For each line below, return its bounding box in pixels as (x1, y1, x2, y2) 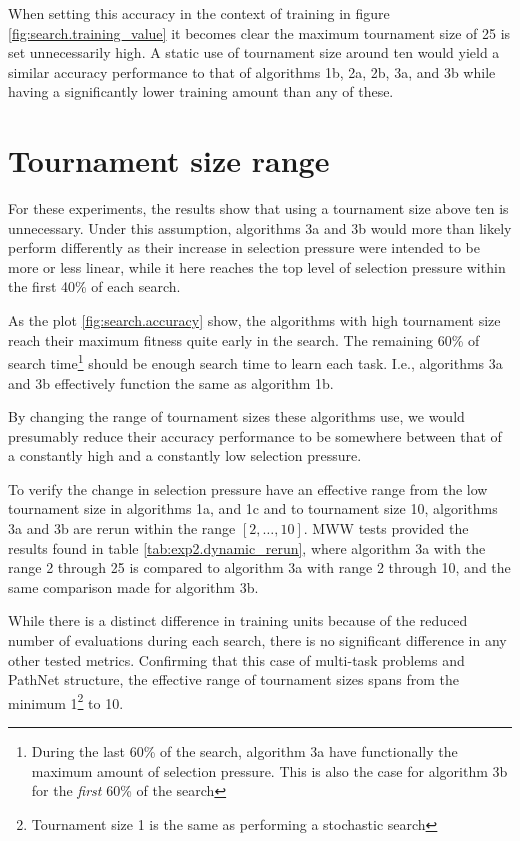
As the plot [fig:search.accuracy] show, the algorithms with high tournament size (8, 310, 501, 331)
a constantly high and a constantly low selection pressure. (8, 445, 362, 466)
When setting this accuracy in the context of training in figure (8, 3, 390, 23)
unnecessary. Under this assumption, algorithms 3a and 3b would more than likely (8, 217, 512, 238)
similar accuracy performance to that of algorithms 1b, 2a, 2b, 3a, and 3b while (8, 61, 496, 82)
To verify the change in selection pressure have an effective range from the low (8, 478, 488, 499)
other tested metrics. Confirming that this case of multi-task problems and (8, 649, 465, 670)
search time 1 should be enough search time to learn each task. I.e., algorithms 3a (8, 350, 503, 373)
